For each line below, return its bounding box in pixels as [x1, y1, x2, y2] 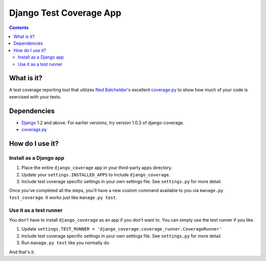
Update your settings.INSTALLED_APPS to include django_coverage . [21, 171, 170, 177]
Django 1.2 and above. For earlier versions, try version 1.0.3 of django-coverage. [21, 120, 184, 126]
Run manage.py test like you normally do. [21, 240, 110, 246]
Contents [9, 25, 29, 31]
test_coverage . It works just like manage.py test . [9, 195, 118, 200]
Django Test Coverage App [9, 7, 122, 18]
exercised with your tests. [9, 94, 62, 99]
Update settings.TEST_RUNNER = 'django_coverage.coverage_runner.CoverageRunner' [21, 226, 222, 232]
